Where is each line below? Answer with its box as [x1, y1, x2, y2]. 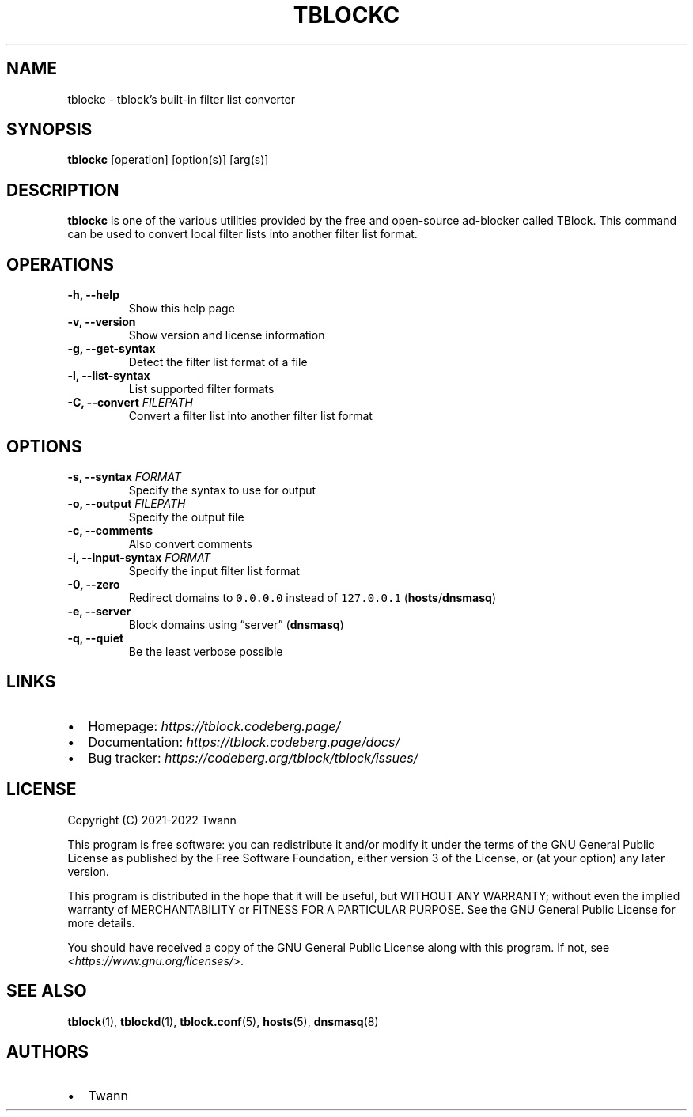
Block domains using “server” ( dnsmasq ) [128, 617, 344, 631]
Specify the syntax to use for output [128, 483, 316, 497]
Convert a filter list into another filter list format [128, 409, 373, 423]
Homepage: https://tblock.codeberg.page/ [88, 718, 341, 734]
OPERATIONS [6, 254, 114, 275]
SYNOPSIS [6, 119, 93, 140]
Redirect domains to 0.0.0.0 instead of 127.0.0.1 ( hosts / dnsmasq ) [128, 590, 496, 604]
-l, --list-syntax [67, 369, 150, 383]
